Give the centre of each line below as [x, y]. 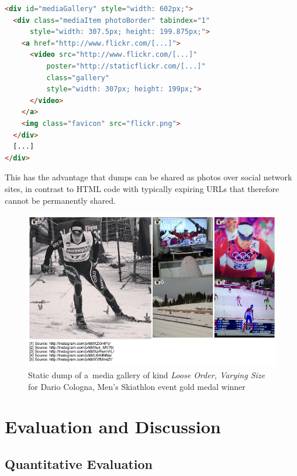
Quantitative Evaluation [79, 463]
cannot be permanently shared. [60, 200]
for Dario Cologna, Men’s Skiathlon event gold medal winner [137, 386]
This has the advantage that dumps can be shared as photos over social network [148, 177]
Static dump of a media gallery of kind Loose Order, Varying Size [147, 375]
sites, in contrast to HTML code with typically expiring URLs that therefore [142, 188]
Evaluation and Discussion [113, 427]
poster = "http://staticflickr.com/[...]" [126, 66]
